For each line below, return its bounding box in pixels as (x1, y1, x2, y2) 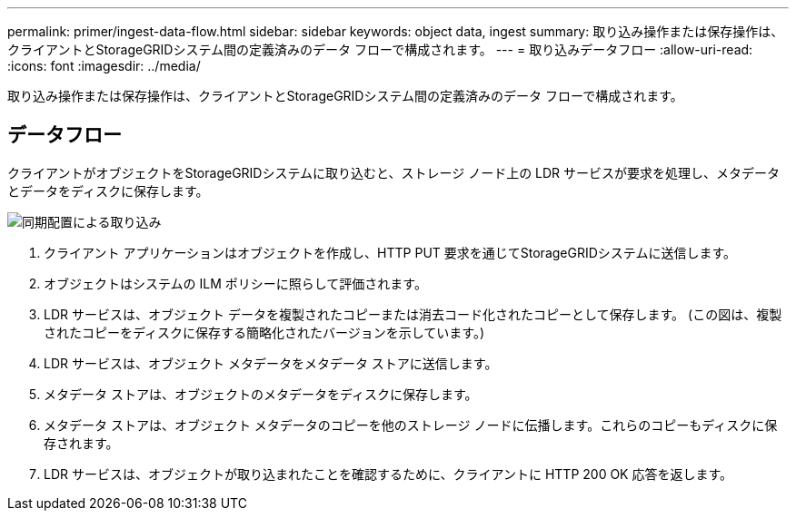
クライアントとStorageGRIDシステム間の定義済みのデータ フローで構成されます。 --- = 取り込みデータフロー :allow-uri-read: (7, 42, 753, 57)
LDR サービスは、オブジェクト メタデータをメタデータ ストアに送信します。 (44, 355, 498, 371)
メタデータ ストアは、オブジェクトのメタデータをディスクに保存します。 (44, 386, 478, 402)
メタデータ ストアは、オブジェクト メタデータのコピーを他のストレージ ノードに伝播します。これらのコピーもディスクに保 (44, 416, 778, 433)
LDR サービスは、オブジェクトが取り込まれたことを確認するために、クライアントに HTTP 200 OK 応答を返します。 (44, 465, 733, 482)
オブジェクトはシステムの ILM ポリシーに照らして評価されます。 (44, 275, 427, 291)
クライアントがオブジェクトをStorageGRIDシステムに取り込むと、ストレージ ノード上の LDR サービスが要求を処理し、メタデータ (7, 164, 781, 181)
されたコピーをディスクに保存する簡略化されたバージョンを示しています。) (44, 324, 485, 340)
